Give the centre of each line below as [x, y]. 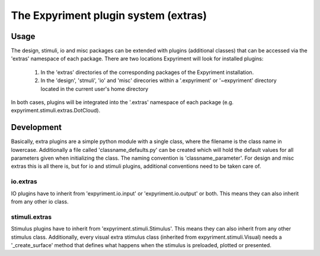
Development [36, 127]
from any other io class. [40, 202]
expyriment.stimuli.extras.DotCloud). [56, 111]
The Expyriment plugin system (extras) [109, 15]
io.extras [24, 182]
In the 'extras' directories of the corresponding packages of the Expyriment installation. [147, 72]
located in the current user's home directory [95, 89]
